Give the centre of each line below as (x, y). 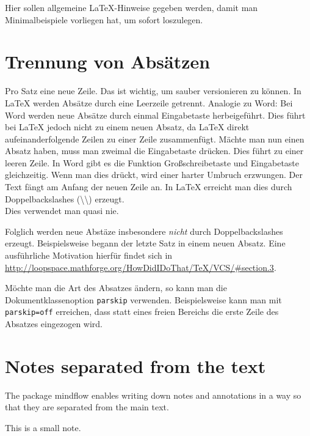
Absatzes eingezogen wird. (54, 324)
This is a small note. (43, 428)
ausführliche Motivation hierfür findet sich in (89, 255)
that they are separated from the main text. (87, 407)
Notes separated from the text (135, 365)
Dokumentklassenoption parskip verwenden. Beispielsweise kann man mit (143, 299)
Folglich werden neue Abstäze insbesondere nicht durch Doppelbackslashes (144, 231)
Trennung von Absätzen (108, 61)
